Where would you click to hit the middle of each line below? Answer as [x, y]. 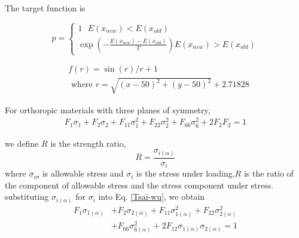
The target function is [45, 8]
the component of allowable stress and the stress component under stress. [139, 185]
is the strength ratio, [88, 143]
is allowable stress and [83, 173]
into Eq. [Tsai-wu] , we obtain [152, 197]
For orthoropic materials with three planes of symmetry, [108, 109]
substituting [27, 197]
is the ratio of [269, 173]
